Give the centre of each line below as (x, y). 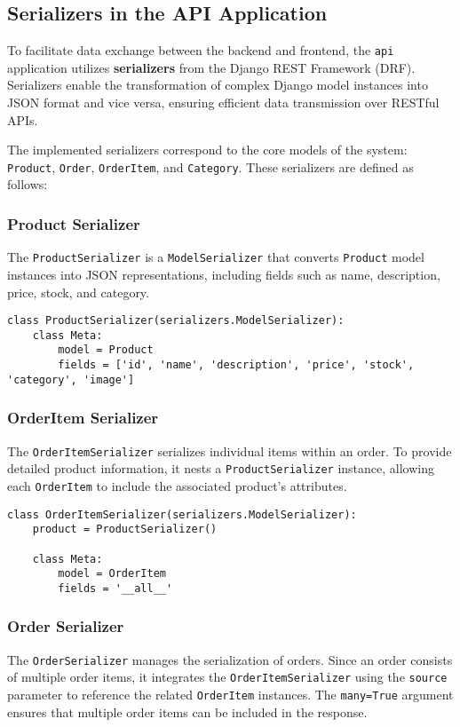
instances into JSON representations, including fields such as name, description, (224, 274)
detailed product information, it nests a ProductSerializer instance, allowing (221, 468)
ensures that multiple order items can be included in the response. (187, 711)
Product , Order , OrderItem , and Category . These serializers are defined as (210, 166)
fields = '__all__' (115, 588)
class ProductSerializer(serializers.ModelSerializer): (176, 321)
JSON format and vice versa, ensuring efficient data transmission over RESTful (223, 103)
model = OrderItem (112, 574)
